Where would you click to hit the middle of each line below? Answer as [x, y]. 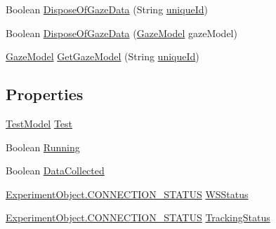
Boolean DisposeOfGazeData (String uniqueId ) [107, 9]
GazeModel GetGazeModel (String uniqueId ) [103, 56]
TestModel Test [39, 123]
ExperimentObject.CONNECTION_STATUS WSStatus [127, 194]
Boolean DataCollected [55, 171]
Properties [45, 94]
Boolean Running [43, 147]
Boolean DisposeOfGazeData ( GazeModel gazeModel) [121, 33]
